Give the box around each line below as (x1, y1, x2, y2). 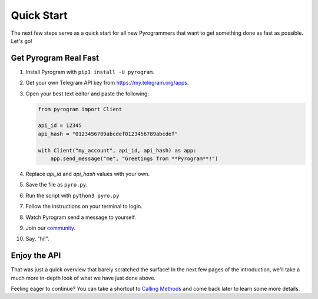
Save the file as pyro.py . (25, 181, 88, 188)
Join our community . (25, 224, 76, 231)
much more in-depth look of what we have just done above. (11, 274, 156, 281)
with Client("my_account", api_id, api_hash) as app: (38, 147, 197, 154)
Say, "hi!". (25, 235, 49, 242)
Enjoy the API (11, 251, 61, 261)
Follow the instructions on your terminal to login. (25, 203, 143, 210)
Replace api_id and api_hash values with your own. (25, 170, 150, 177)
